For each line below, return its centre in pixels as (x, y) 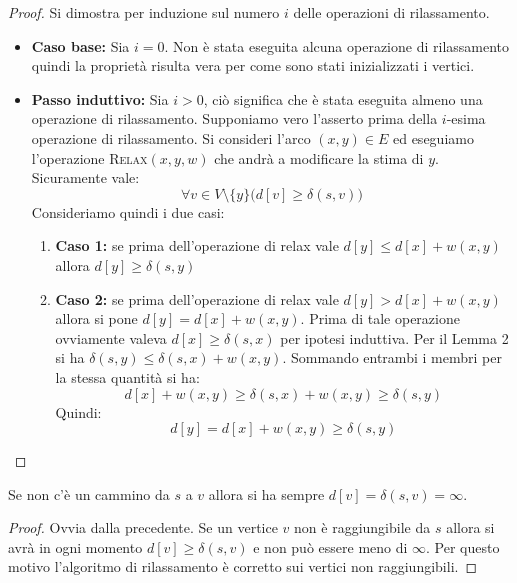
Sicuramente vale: (85, 177)
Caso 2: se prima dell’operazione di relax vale (197, 298)
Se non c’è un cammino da (89, 493)
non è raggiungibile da (362, 527)
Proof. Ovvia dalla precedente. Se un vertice (143, 527)
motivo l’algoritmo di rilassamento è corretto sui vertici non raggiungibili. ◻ (243, 566)
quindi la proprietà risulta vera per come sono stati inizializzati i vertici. (253, 65)
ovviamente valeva (111, 337)
